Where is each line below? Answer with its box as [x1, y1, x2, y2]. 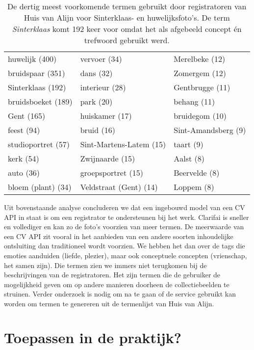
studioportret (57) [8, 138, 70, 150]
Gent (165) [8, 110, 46, 121]
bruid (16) [80, 124, 115, 135]
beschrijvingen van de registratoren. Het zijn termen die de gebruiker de [4, 269, 221, 280]
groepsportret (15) [80, 167, 143, 178]
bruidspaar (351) [8, 67, 65, 79]
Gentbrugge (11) [174, 81, 230, 93]
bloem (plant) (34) [8, 181, 72, 192]
